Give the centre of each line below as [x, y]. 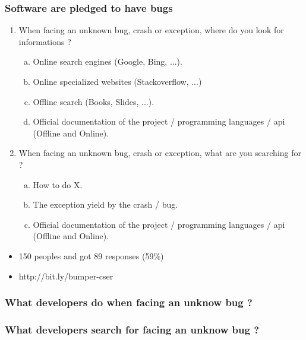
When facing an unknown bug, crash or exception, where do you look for [151, 30]
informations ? [45, 41]
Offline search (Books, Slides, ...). [94, 101]
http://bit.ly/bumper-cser [66, 276]
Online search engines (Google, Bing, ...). [108, 61]
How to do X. [58, 184]
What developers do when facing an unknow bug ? [129, 302]
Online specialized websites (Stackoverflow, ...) [117, 81]
